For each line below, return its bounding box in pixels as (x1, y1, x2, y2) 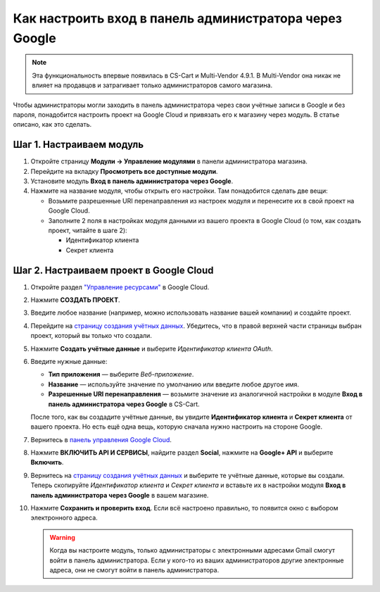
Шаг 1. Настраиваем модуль (13, 139, 144, 151)
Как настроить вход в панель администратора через (13, 11, 343, 26)
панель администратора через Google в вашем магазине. (30, 491, 209, 499)
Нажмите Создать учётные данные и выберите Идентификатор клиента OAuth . (30, 344, 274, 353)
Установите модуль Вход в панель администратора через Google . (30, 177, 234, 185)
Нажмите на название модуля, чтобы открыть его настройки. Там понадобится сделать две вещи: (30, 187, 329, 195)
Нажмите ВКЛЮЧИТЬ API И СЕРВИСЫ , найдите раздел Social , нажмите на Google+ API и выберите (30, 448, 334, 457)
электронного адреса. (30, 514, 98, 522)
